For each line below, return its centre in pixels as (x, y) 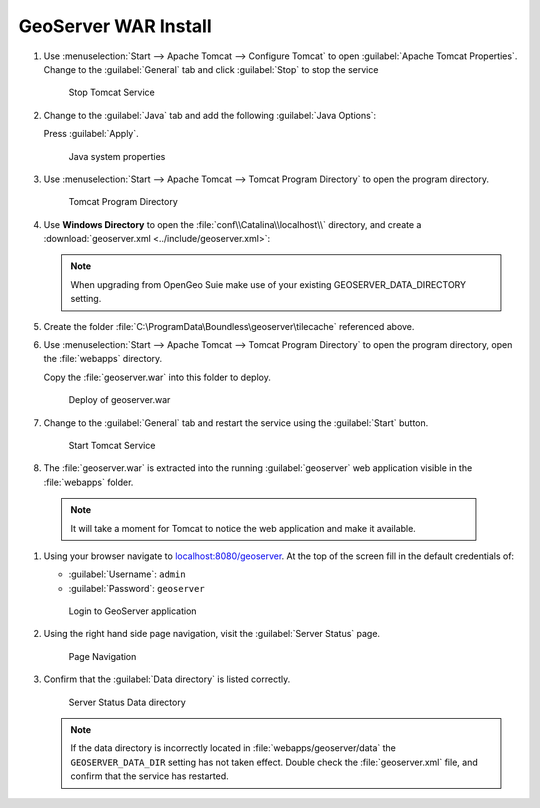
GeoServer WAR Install (115, 26)
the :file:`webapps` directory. (103, 359)
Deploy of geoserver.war (119, 400)
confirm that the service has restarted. (149, 776)
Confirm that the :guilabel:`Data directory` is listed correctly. (167, 679)
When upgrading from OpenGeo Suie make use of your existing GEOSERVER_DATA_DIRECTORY (268, 284)
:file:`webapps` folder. (88, 482)
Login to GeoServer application (132, 611)
